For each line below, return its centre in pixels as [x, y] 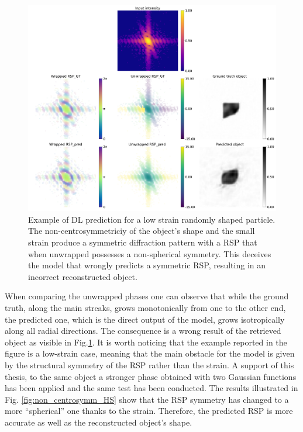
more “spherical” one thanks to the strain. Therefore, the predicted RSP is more [149, 411]
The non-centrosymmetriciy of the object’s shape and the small [142, 231]
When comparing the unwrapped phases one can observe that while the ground [147, 296]
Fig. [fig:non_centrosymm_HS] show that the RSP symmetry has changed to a [147, 399]
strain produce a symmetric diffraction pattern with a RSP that [143, 242]
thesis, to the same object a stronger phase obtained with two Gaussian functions [151, 376]
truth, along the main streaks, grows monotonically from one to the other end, [145, 307]
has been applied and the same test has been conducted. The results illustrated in [151, 388]
